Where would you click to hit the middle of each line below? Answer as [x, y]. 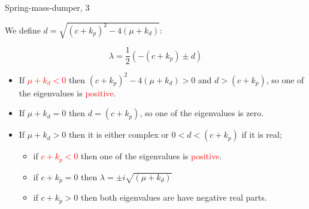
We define [23, 30]
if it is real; [262, 134]
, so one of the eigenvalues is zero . [202, 113]
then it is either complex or [119, 134]
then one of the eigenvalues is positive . [151, 156]
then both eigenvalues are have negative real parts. [174, 197]
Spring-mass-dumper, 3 [47, 7]
